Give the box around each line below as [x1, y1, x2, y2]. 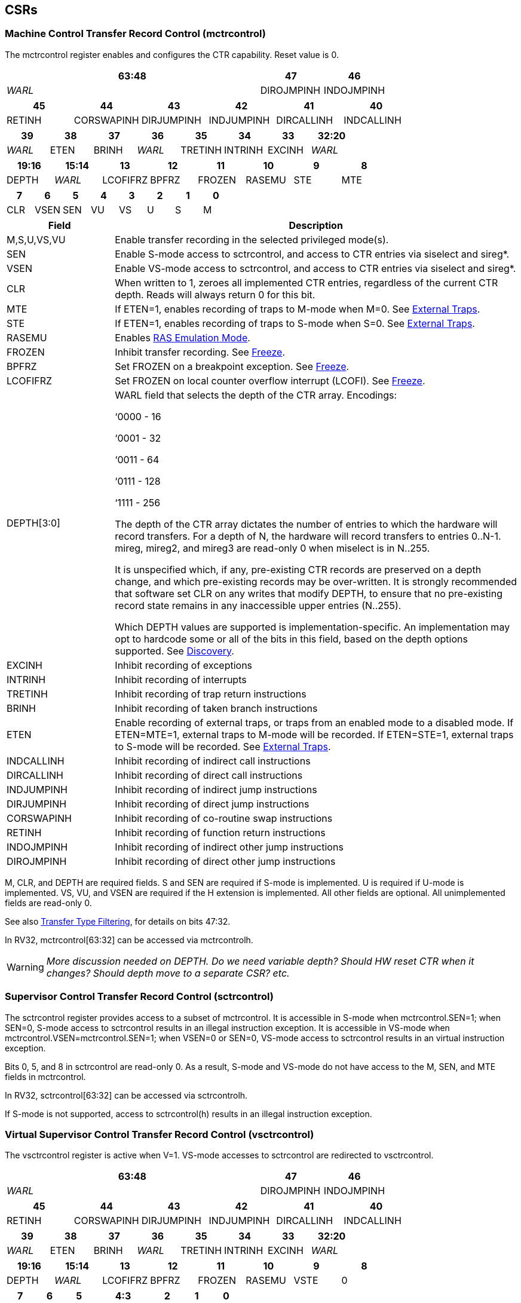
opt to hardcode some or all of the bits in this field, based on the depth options [115, 632, 468, 645]
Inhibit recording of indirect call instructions [115, 754, 311, 767]
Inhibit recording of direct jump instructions [115, 797, 309, 810]
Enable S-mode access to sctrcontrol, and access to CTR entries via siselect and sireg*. [115, 247, 510, 260]
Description [289, 219, 343, 231]
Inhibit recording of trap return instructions [115, 687, 307, 700]
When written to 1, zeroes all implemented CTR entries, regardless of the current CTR [115, 276, 498, 289]
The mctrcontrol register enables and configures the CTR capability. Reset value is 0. [5, 49, 339, 60]
